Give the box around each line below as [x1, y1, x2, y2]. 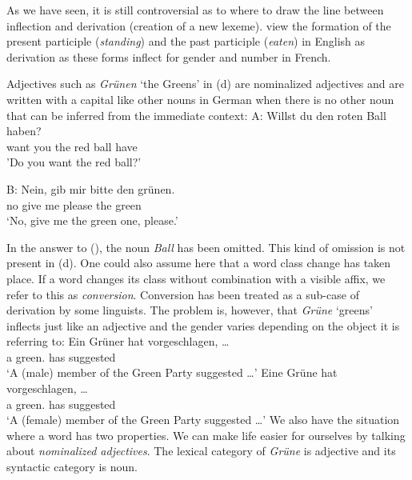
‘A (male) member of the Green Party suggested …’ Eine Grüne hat [6, 364, 338, 381]
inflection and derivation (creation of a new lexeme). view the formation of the [6, 17, 391, 34]
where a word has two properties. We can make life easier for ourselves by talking [6, 426, 406, 443]
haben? [6, 122, 42, 139]
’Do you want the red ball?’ [6, 154, 142, 170]
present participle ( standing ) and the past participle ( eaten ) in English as [6, 33, 366, 50]
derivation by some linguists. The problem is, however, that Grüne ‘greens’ [6, 302, 373, 318]
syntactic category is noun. [6, 458, 138, 475]
